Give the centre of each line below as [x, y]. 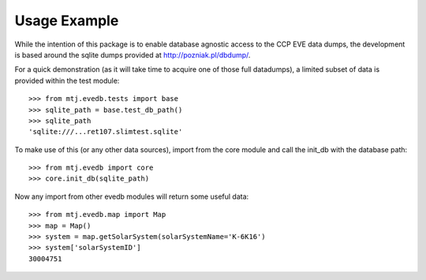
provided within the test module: [67, 80]
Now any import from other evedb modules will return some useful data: [132, 196]
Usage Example [67, 21]
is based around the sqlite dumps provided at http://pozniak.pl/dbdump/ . [133, 54]
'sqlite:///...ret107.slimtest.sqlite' [106, 132]
